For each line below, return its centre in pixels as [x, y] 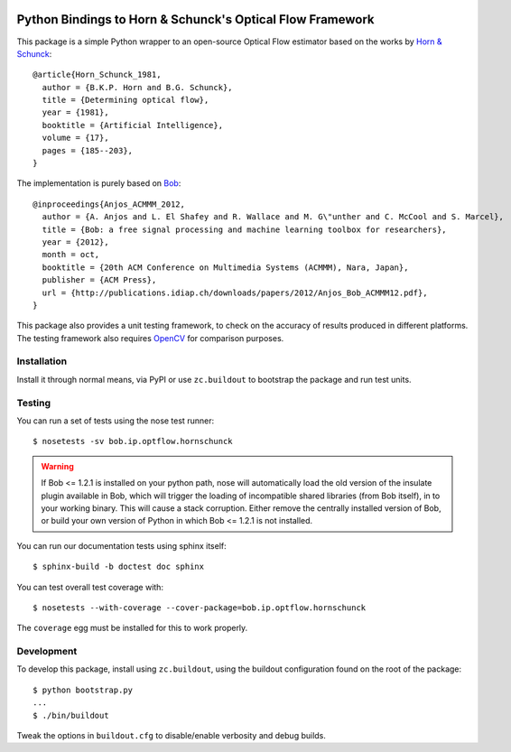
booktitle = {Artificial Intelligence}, [133, 125]
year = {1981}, [75, 112]
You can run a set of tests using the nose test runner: [116, 421]
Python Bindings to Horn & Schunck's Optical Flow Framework [195, 19]
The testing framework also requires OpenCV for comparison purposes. [150, 338]
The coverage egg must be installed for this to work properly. [132, 628]
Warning [57, 466]
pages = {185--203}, [88, 150]
